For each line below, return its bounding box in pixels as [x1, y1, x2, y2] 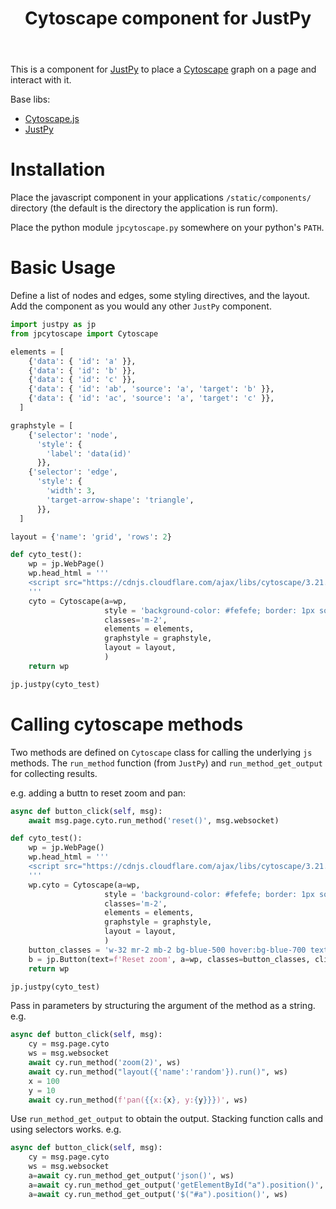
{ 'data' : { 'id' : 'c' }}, [28, 375, 137, 385]
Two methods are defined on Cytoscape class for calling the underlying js [10, 746, 313, 758]
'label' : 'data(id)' [46, 448, 132, 459]
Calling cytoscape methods [10, 713, 244, 736]
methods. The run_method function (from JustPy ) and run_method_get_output [10, 757, 323, 769]
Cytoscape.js [24, 113, 80, 125]
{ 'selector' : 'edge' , [28, 467, 118, 477]
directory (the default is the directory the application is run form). [10, 202, 279, 214]
